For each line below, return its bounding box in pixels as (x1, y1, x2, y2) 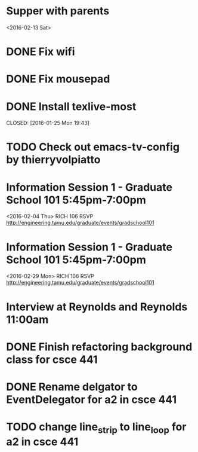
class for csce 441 (6, 353, 98, 366)
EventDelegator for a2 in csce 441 (6, 393, 177, 406)
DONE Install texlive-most (6, 100, 137, 113)
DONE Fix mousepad (6, 72, 110, 86)
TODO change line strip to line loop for (6, 420, 187, 436)
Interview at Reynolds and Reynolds (6, 300, 188, 313)
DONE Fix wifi (6, 45, 76, 59)
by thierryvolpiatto (6, 153, 101, 167)
